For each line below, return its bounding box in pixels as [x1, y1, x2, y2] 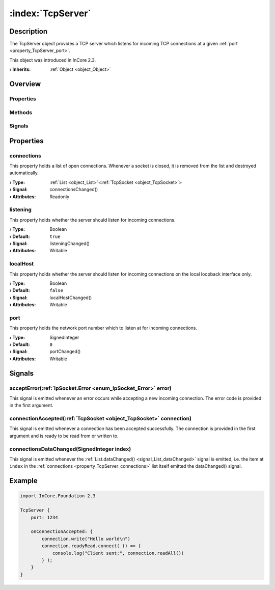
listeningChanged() [49, 240, 90, 247]
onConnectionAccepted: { [31, 529, 93, 534]
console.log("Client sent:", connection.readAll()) [52, 550, 184, 556]
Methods [9, 109, 33, 116]
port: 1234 [31, 515, 58, 520]
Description [9, 27, 48, 36]
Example [9, 476, 38, 485]
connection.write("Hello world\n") [41, 535, 131, 542]
